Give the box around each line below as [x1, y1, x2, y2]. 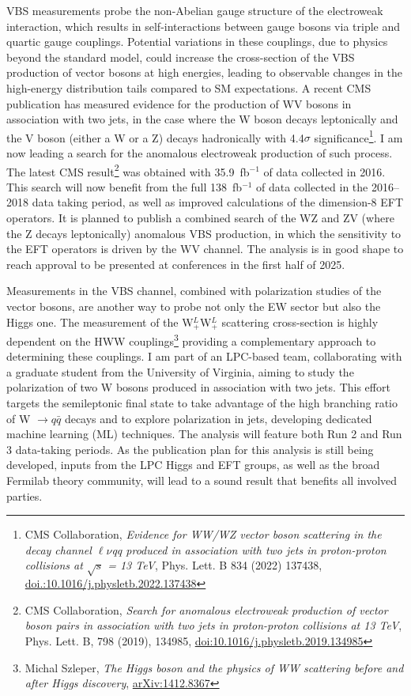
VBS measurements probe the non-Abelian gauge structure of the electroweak [6, 2, 383, 18]
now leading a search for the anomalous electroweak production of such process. [6, 145, 393, 161]
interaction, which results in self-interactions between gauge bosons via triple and [6, 17, 401, 34]
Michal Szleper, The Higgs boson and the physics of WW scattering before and [25, 659, 404, 675]
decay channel [25, 541, 92, 558]
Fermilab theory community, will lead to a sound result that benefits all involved [6, 472, 398, 489]
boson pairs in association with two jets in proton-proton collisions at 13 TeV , [25, 617, 402, 634]
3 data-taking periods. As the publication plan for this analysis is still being [6, 441, 374, 457]
